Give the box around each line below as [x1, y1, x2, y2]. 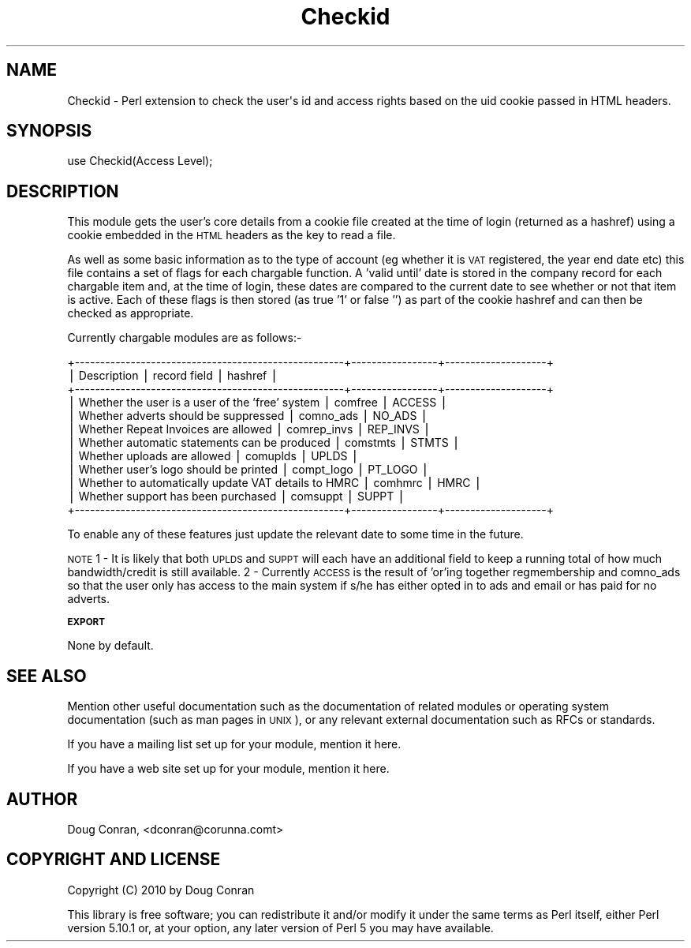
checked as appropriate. [67, 306, 194, 320]
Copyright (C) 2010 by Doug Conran [67, 882, 255, 897]
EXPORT [67, 616, 106, 628]
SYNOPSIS [6, 121, 92, 141]
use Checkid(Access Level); [67, 154, 213, 168]
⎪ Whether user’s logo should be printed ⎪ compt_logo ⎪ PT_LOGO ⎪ [67, 463, 429, 477]
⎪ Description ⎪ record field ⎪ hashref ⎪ [67, 369, 278, 383]
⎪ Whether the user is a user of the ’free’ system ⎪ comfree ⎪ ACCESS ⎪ [67, 395, 448, 410]
